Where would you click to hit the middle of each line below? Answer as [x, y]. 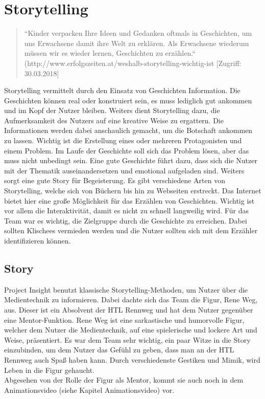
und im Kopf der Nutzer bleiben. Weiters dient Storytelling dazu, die [112, 110]
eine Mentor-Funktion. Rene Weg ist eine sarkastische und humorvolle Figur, [124, 319]
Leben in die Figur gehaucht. [50, 370]
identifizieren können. [38, 240]
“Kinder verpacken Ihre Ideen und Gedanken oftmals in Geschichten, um [138, 33]
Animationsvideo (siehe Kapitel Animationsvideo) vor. [89, 390]
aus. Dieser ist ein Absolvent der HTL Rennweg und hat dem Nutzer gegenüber [129, 309]
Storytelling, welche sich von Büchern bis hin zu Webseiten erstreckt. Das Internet [133, 191]
